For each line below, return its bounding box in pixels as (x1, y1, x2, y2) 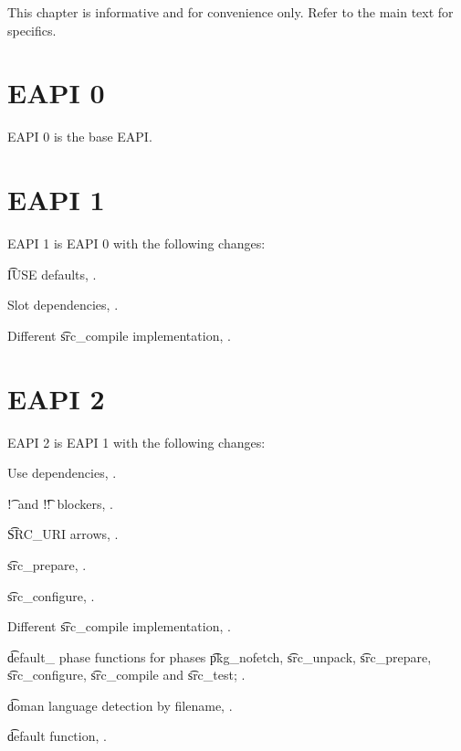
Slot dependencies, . (7, 295, 119, 314)
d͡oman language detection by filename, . (7, 695, 233, 714)
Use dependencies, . (7, 463, 117, 482)
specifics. (7, 20, 57, 39)
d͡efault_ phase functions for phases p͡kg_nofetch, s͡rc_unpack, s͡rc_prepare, (7, 647, 432, 666)
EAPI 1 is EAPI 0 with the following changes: (7, 234, 266, 253)
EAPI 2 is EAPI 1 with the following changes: (7, 432, 266, 451)
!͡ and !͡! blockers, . (7, 493, 114, 513)
